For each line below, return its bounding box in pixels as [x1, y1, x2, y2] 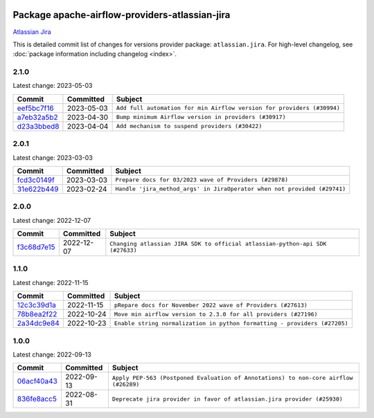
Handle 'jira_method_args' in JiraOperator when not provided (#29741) [115, 185, 346, 193]
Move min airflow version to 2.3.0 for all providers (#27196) [114, 310, 318, 318]
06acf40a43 [17, 376, 58, 386]
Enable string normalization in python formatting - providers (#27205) [114, 319, 349, 327]
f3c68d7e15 [17, 242, 55, 252]
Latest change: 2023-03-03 [12, 153, 93, 162]
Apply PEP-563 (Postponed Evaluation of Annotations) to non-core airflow [112, 374, 353, 382]
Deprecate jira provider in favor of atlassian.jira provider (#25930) [112, 395, 343, 403]
